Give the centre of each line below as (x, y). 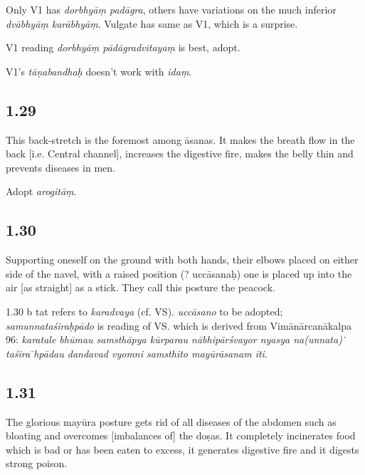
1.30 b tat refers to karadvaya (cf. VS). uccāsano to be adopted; (144, 311)
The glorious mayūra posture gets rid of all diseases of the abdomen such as (171, 421)
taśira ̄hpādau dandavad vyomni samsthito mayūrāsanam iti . (137, 353)
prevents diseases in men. (60, 167)
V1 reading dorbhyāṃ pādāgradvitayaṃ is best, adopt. (123, 47)
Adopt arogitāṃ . (41, 191)
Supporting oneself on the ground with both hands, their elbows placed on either (182, 260)
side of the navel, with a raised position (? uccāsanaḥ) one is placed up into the (179, 273)
